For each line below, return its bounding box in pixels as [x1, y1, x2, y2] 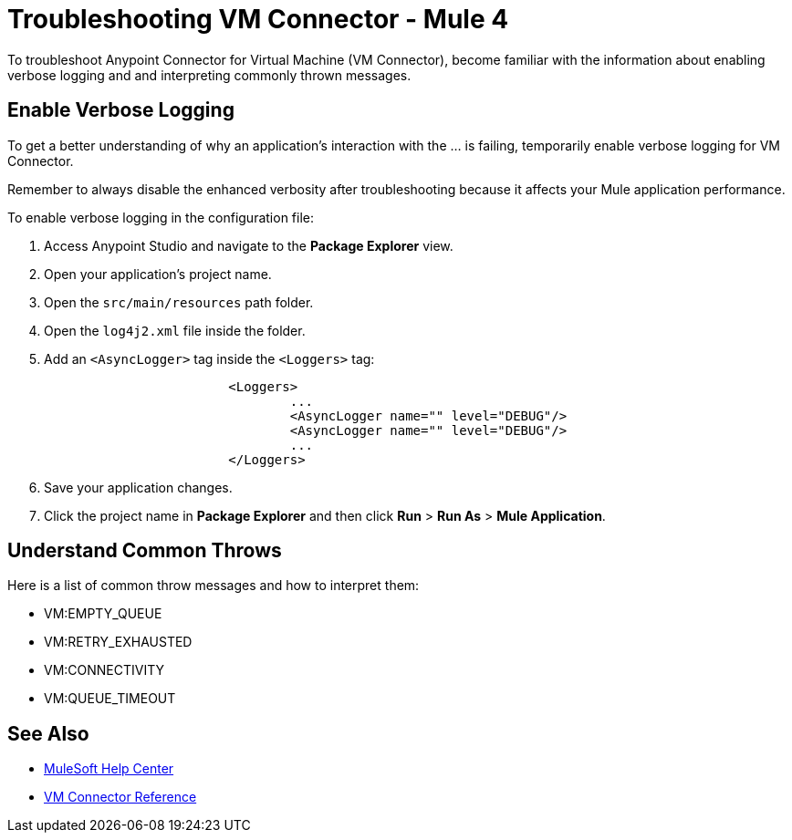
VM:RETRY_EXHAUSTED [44, 634, 193, 650]
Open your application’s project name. [44, 265, 272, 282]
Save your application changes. [44, 479, 233, 495]
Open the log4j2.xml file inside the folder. [44, 322, 306, 338]
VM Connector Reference [44, 789, 197, 805]
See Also [7, 721, 89, 745]
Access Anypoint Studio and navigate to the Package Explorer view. [44, 237, 453, 254]
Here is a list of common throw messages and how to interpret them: [7, 577, 420, 594]
